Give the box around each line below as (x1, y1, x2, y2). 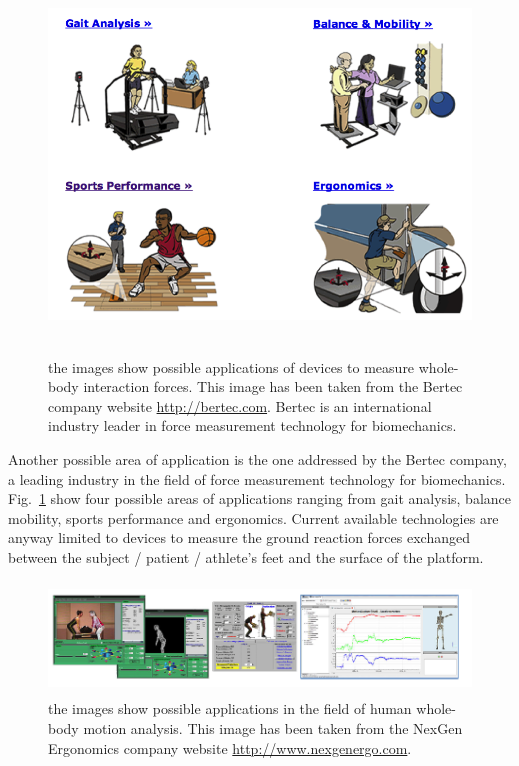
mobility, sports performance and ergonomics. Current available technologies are (8, 507, 499, 528)
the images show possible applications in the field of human (48, 698, 412, 719)
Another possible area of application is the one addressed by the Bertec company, (8, 448, 507, 469)
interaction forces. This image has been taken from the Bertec (83, 376, 463, 397)
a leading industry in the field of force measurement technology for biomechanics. (8, 468, 506, 489)
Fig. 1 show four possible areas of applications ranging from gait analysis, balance (8, 488, 511, 509)
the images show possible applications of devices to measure (48, 356, 415, 377)
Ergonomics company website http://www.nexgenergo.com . (48, 737, 412, 758)
